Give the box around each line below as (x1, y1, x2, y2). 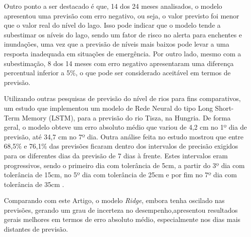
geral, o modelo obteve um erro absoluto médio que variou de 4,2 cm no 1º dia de (4, 122, 247, 132)
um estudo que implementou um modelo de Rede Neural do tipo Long (4, 102, 213, 113)
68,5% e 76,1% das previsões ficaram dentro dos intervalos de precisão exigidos (4, 141, 238, 151)
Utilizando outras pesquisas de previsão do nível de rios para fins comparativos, (4, 93, 241, 103)
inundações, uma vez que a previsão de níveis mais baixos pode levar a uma (4, 39, 230, 49)
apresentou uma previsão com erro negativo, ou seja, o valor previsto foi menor (4, 10, 239, 20)
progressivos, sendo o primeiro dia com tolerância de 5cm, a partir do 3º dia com (4, 160, 245, 170)
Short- (215, 102, 234, 113)
